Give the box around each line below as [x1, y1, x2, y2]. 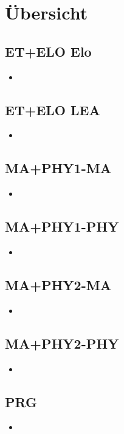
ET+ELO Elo [5, 41, 92, 60]
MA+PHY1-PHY [5, 217, 119, 236]
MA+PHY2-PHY [5, 333, 119, 352]
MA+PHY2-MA [5, 275, 111, 294]
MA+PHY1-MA [5, 158, 111, 177]
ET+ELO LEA [5, 100, 100, 119]
